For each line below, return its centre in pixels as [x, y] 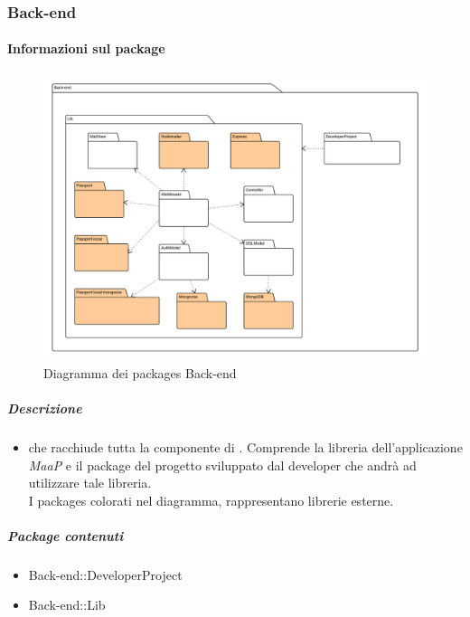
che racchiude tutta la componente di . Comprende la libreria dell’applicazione [245, 446]
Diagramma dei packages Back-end [140, 372]
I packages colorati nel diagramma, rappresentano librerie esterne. [211, 500]
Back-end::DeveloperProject [105, 574]
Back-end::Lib [67, 605]
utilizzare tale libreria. [90, 483]
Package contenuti [66, 535]
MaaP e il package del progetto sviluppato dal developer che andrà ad [222, 465]
